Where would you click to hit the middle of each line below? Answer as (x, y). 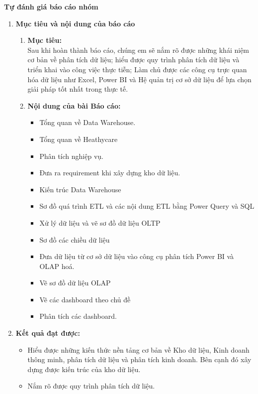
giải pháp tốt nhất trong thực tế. (78, 89)
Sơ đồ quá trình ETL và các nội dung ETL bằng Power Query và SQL (147, 206)
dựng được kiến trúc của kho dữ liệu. (84, 369)
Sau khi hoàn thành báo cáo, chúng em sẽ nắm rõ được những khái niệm (138, 50)
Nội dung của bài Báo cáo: (74, 105)
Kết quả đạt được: (48, 333)
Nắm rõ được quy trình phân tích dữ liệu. (91, 386)
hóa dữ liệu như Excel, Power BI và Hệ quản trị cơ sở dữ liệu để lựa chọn (139, 79)
